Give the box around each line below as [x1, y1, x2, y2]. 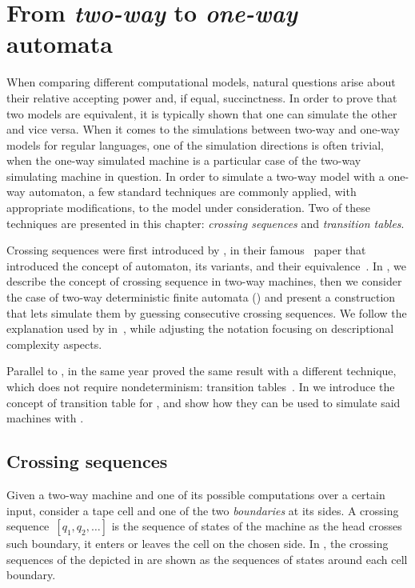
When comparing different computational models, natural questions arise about [6, 74, 396, 90]
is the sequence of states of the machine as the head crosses [111, 518, 402, 534]
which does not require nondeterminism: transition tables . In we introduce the [6, 378, 395, 394]
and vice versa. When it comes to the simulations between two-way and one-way [6, 121, 400, 138]
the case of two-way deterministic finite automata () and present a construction [6, 289, 396, 306]
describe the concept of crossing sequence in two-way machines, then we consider [6, 273, 402, 290]
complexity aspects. [6, 335, 102, 352]
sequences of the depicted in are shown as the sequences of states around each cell [6, 550, 408, 567]
